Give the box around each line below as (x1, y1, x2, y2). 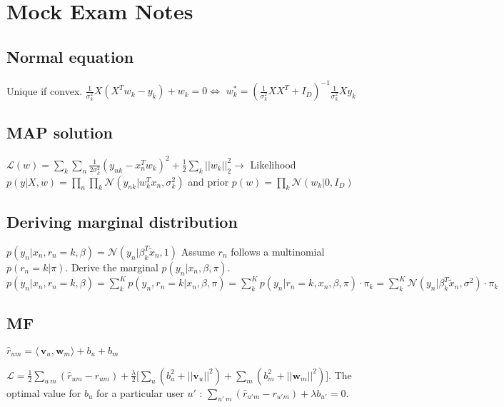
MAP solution (6, 121, 114, 144)
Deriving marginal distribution (6, 211, 238, 233)
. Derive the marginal (65, 259, 158, 274)
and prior (188, 174, 229, 189)
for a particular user (96, 385, 184, 400)
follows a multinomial (231, 243, 325, 258)
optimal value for (6, 385, 81, 400)
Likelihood (250, 156, 296, 171)
